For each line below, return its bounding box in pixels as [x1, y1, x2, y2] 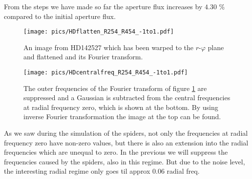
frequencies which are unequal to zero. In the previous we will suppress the [4, 147, 228, 157]
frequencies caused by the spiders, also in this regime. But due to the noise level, [4, 156, 245, 166]
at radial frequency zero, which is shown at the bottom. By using [23, 102, 218, 112]
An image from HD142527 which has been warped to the [23, 42, 193, 52]
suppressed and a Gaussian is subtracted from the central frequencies [23, 92, 231, 103]
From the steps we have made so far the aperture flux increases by [4, 1, 203, 11]
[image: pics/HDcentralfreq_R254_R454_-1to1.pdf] [23, 69, 188, 76]
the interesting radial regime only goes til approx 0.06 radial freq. [4, 166, 200, 176]
